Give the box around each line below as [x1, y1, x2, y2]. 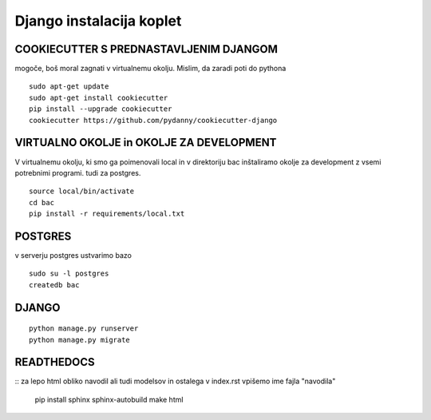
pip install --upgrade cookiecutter [29, 105, 172, 113]
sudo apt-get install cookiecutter [29, 93, 168, 102]
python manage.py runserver [29, 324, 139, 333]
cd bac [29, 198, 55, 207]
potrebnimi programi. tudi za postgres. [14, 168, 141, 177]
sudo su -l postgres [29, 269, 109, 279]
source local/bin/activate [29, 187, 135, 196]
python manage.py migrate [29, 335, 131, 344]
